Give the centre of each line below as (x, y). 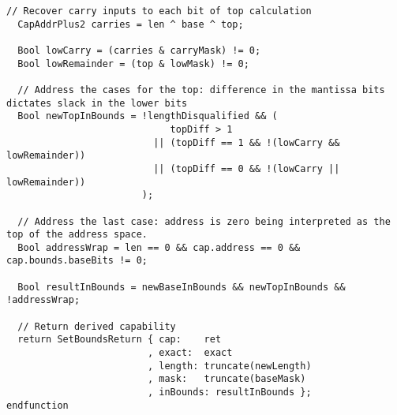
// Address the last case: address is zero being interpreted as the (204, 221)
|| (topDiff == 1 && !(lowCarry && (247, 142)
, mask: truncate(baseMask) (227, 379)
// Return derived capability (97, 326)
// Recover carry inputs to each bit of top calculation (159, 11)
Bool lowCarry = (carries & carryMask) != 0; (139, 50)
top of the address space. (77, 235)
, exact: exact (190, 353)
